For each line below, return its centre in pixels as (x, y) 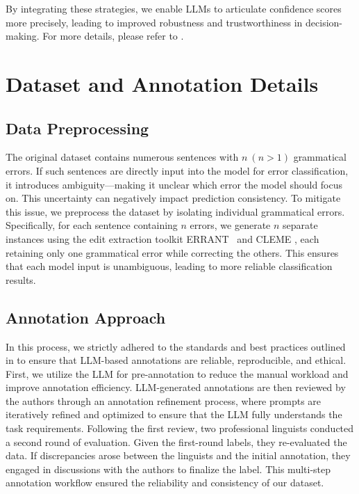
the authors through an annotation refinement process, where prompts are (164, 400)
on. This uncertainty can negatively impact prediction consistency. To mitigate (173, 198)
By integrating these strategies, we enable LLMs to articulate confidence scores (174, 8)
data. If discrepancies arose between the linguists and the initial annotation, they (178, 455)
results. (21, 279)
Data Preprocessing (77, 128)
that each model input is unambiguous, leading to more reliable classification (169, 266)
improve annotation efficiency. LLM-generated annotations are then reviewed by (176, 387)
